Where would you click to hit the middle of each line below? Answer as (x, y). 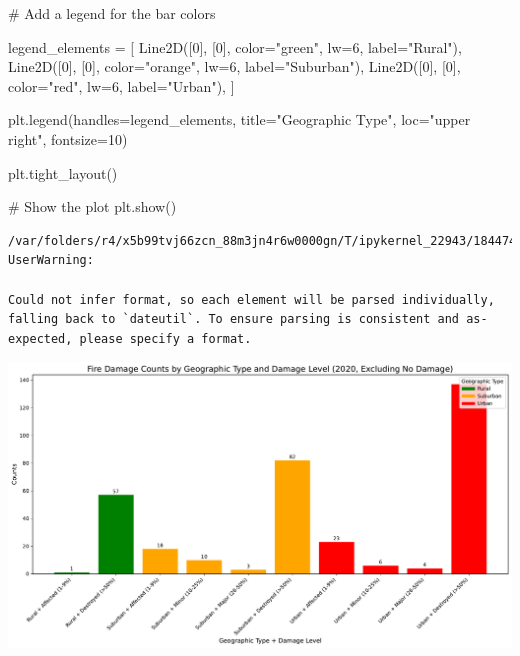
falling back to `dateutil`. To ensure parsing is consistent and (234, 319)
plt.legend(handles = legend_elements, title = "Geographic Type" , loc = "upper (239, 119)
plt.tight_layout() (63, 172)
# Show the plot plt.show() (92, 206)
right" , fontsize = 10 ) (68, 138)
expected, (40, 338)
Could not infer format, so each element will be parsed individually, (251, 299)
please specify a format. (165, 338)
